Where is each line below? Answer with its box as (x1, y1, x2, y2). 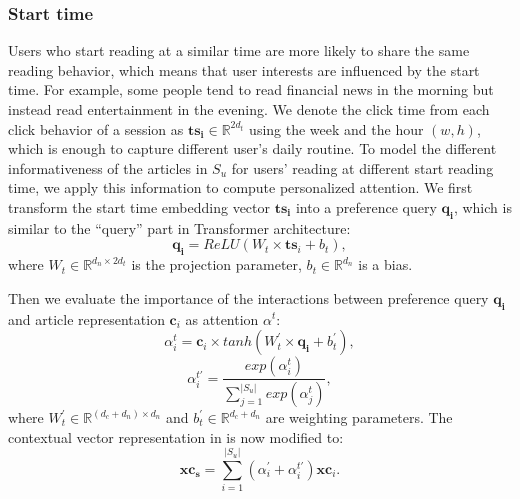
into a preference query (295, 196, 437, 217)
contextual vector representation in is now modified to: (8, 426, 344, 447)
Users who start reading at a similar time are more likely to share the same (8, 40, 470, 61)
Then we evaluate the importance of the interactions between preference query (8, 287, 489, 308)
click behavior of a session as (8, 118, 184, 139)
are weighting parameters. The (265, 407, 453, 428)
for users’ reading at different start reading (231, 157, 494, 178)
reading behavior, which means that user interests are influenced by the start (8, 59, 480, 80)
